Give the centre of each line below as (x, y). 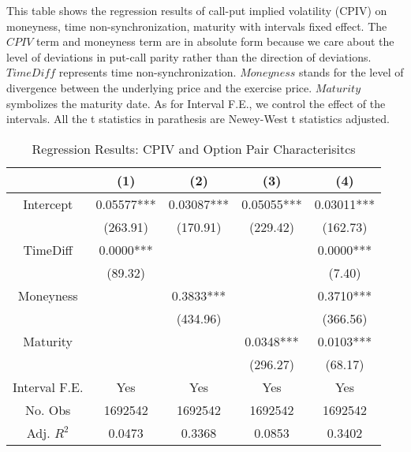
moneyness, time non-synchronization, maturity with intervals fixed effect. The (197, 26)
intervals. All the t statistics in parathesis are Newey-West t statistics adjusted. (198, 119)
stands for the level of (351, 72)
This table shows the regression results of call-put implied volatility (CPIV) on (197, 10)
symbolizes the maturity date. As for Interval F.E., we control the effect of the (196, 103)
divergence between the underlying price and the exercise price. (159, 87)
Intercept (48, 204)
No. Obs (48, 409)
